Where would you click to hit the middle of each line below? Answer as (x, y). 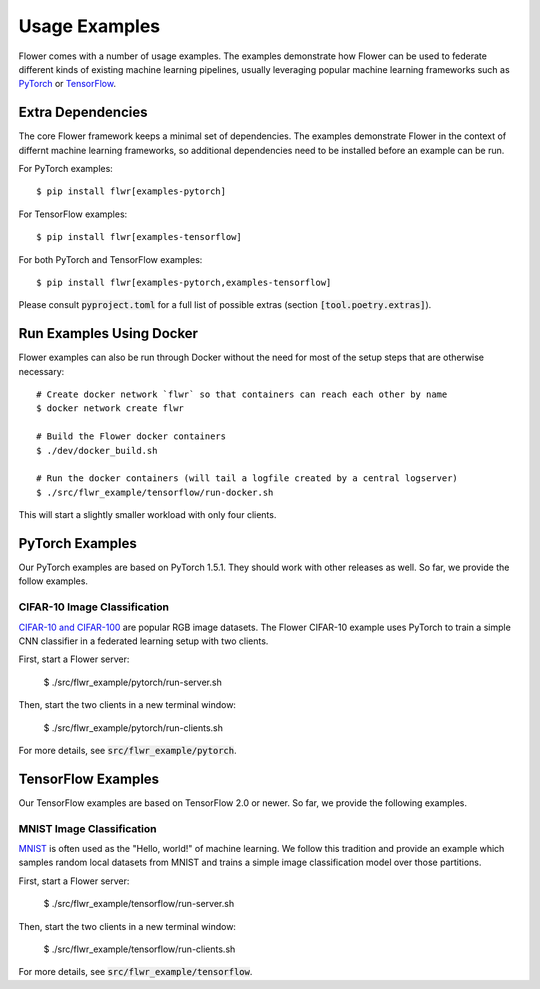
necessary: (41, 371)
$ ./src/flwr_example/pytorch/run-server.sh (132, 682)
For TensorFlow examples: (73, 214)
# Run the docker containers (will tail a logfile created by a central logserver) (247, 478)
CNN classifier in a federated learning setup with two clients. (143, 641)
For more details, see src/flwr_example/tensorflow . (135, 972)
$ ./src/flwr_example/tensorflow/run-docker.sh (155, 492)
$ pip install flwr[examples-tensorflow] (139, 237)
